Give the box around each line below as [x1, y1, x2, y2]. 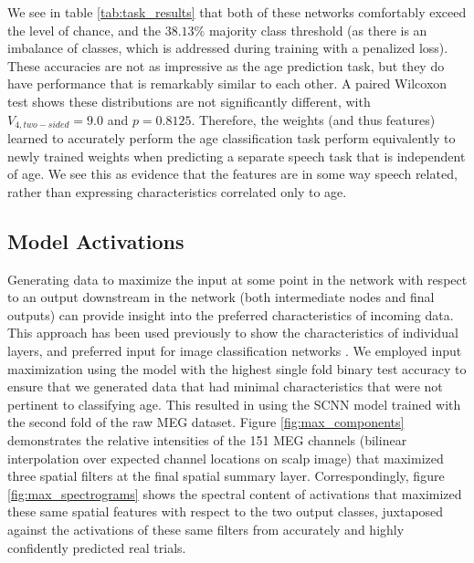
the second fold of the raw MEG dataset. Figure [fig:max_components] [7, 412, 405, 432]
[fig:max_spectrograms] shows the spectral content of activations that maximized [7, 484, 462, 503]
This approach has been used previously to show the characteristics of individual [7, 323, 458, 342]
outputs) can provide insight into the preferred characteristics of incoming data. [7, 305, 454, 324]
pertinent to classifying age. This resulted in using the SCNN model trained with [7, 394, 461, 413]
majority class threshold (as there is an [208, 20, 427, 39]
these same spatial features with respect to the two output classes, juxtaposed [7, 502, 444, 521]
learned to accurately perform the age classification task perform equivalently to [7, 129, 456, 148]
